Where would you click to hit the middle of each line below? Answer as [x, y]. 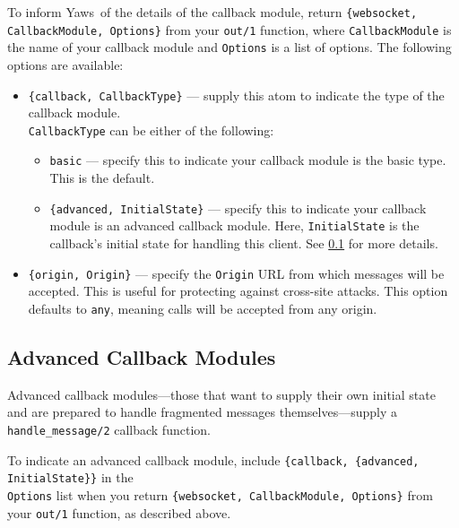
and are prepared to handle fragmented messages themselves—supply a [202, 412]
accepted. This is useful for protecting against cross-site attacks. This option [238, 291]
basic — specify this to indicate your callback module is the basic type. [248, 160]
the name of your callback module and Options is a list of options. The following [229, 47]
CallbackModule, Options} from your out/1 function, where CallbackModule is [229, 29]
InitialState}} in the [70, 477]
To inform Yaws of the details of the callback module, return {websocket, [212, 12]
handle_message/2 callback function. [109, 429]
